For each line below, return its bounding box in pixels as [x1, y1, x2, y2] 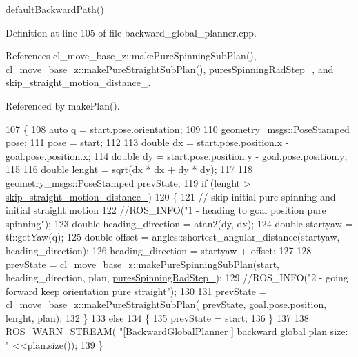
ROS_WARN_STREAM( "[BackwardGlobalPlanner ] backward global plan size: [6, 324, 348, 338]
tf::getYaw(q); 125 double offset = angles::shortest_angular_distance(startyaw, [6, 229, 340, 244]
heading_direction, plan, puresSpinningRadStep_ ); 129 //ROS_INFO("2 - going [6, 270, 348, 285]
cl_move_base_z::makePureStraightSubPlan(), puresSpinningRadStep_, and [6, 61, 334, 76]
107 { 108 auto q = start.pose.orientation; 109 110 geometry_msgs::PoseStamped [6, 121, 350, 136]
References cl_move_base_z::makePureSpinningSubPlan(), [6, 48, 257, 63]
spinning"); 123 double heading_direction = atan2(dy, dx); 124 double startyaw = [6, 216, 353, 230]
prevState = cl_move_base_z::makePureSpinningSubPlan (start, [6, 256, 280, 271]
